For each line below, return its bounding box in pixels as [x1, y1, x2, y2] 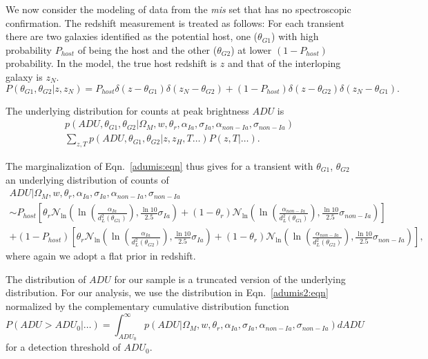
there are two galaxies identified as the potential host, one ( [6, 29, 258, 43]
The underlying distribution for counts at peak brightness [6, 103, 249, 117]
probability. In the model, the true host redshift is [6, 56, 217, 70]
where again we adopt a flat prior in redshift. [6, 249, 196, 263]
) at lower [231, 42, 272, 57]
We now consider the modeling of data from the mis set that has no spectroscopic [6, 2, 351, 16]
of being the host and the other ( [77, 42, 217, 57]
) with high [271, 29, 319, 43]
